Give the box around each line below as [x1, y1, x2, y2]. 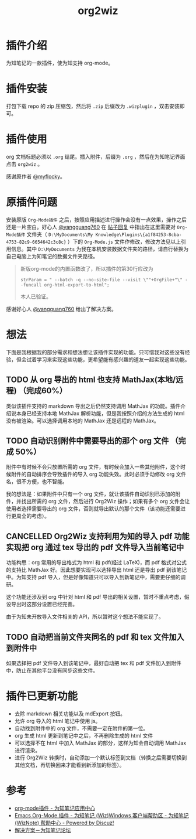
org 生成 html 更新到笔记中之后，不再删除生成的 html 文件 [14, 732, 153, 739]
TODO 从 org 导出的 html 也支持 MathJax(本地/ [6, 375, 176, 385]
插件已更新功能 [6, 690, 78, 703]
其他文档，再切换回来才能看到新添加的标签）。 [14, 761, 125, 768]
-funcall [20, 282, 42, 288]
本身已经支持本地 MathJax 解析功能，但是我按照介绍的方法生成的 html [16, 410, 185, 417]
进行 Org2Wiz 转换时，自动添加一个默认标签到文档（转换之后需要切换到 [14, 754, 187, 761]
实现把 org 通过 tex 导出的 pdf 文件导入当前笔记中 [6, 542, 184, 552]
